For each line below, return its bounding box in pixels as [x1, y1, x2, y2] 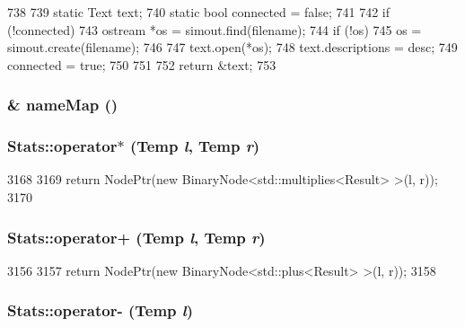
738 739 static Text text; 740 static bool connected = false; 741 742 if [7, 3, 390, 21]
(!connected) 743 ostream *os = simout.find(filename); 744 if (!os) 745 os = [7, 20, 422, 39]
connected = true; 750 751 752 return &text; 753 [7, 55, 276, 74]
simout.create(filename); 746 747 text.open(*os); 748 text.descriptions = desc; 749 [7, 38, 458, 57]
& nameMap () [7, 93, 118, 116]
